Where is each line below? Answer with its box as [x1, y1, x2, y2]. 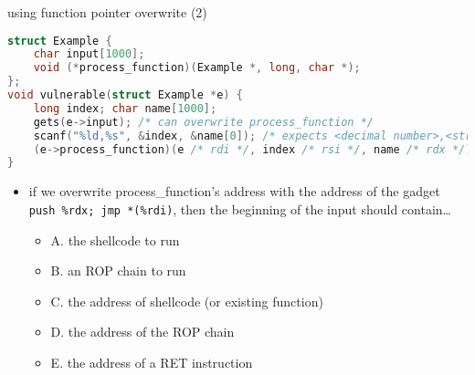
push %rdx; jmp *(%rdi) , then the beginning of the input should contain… [28, 199, 451, 218]
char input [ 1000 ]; [33, 47, 145, 61]
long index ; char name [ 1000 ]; [33, 101, 217, 115]
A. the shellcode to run [50, 230, 180, 249]
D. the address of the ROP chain [50, 322, 235, 341]
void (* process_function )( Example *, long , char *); [33, 61, 361, 75]
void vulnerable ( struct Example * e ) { [7, 89, 243, 102]
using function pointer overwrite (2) [7, 3, 207, 21]
